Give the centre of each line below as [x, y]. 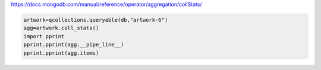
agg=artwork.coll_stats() [61, 28]
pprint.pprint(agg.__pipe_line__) [74, 45]
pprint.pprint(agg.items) [61, 53]
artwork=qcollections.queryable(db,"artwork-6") [96, 20]
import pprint [44, 36]
